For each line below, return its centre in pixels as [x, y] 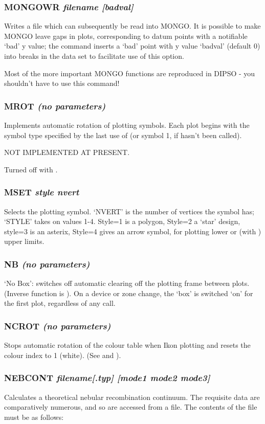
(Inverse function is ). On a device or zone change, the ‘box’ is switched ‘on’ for [129, 293]
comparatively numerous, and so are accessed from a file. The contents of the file [131, 407]
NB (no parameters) [47, 264]
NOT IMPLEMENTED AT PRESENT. [67, 152]
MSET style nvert [42, 192]
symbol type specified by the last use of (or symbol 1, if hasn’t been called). [123, 135]
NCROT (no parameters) [58, 326]
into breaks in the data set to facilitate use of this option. [94, 56]
